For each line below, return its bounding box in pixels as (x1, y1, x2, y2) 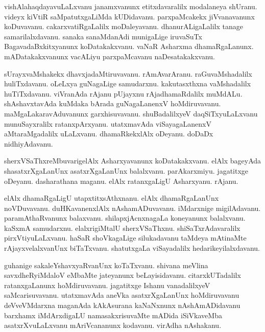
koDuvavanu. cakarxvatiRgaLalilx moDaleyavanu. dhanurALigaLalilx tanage (4, 21, 243, 32)
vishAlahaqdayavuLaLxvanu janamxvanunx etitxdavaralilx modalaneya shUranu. (4, 1, 257, 11)
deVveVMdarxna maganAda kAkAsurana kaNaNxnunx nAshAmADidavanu (4, 300, 240, 311)
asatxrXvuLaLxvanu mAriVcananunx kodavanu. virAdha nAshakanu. (4, 320, 222, 330)
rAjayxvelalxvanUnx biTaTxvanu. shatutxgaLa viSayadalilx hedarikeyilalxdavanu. (4, 243, 260, 253)
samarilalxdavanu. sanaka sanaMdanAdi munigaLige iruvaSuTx (4, 31, 202, 41)
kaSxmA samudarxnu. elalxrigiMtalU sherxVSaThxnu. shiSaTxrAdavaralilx (4, 222, 240, 233)
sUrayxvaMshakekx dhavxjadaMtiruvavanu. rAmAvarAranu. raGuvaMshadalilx (4, 68, 252, 79)
